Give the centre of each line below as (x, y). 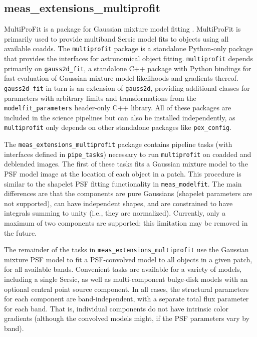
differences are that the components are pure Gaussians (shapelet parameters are (128, 193)
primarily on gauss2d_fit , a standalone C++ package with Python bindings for (128, 68)
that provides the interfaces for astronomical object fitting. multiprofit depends (128, 58)
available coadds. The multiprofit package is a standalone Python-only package (128, 48)
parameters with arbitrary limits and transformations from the (100, 98)
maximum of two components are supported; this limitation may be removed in (126, 223)
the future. (21, 232)
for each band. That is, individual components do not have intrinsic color (116, 308)
